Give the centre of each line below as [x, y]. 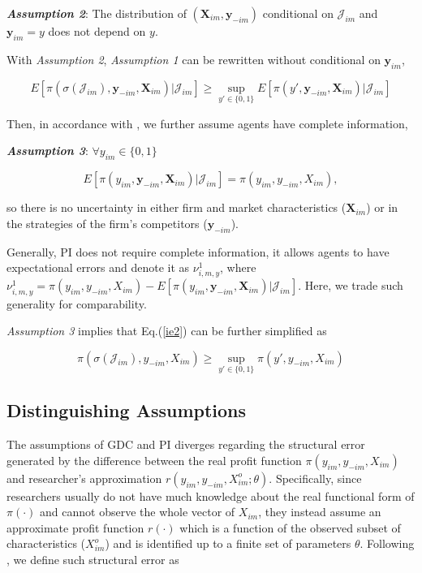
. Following [387, 543]
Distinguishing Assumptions [127, 410]
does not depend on [97, 31]
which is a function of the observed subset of [290, 527]
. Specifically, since [315, 478]
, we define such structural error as [93, 560]
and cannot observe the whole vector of [138, 512]
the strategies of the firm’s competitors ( [107, 223]
